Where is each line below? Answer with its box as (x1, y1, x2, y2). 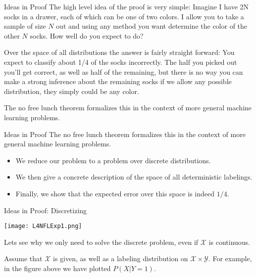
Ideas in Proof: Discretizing (4, 205, 87, 215)
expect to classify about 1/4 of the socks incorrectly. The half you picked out (4, 56, 237, 67)
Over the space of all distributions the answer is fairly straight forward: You (4, 47, 235, 57)
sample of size (4, 21, 46, 31)
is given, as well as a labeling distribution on (53, 253, 188, 264)
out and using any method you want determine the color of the (56, 21, 248, 31)
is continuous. (208, 236, 251, 247)
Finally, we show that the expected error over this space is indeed (15, 188, 214, 198)
